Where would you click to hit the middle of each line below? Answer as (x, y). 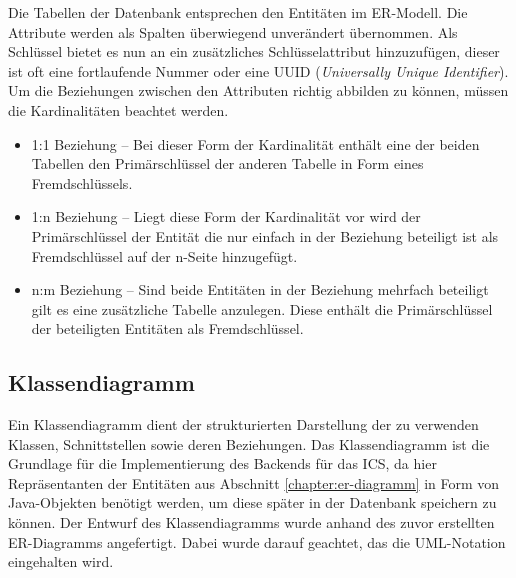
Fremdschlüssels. (82, 182)
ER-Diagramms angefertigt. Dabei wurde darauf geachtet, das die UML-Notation (257, 541)
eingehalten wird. (61, 561)
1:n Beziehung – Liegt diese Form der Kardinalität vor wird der (226, 216)
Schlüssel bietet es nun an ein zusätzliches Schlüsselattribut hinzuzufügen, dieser (254, 51)
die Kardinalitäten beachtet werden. (118, 109)
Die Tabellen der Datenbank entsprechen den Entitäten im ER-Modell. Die (238, 12)
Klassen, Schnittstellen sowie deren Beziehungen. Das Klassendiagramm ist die (249, 443)
